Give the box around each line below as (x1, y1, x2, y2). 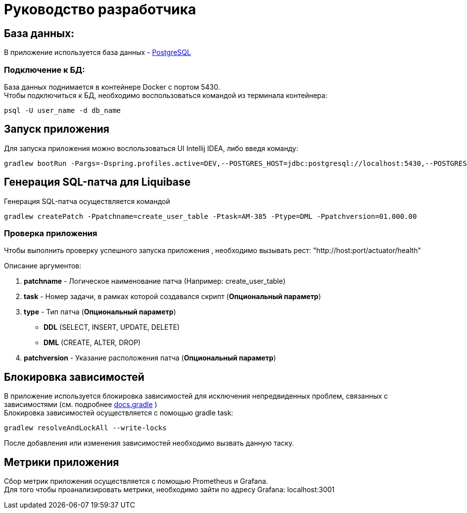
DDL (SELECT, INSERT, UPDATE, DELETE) (44, 323, 180, 332)
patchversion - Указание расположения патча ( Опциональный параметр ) (24, 354, 276, 362)
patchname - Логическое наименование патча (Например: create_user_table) (24, 277, 285, 286)
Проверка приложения (4, 228, 97, 238)
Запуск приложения (4, 123, 109, 136)
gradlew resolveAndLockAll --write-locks (4, 424, 167, 432)
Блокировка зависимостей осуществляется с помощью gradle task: (4, 409, 233, 417)
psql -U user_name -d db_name (4, 106, 121, 114)
